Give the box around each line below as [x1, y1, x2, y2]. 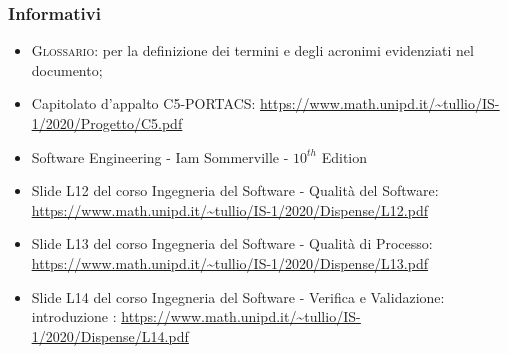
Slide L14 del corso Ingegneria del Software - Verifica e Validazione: [31, 286, 445, 307]
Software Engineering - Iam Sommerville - [31, 146, 289, 167]
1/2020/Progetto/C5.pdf [31, 113, 183, 133]
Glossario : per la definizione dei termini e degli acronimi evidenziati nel [31, 40, 474, 61]
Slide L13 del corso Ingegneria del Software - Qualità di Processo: [31, 233, 433, 254]
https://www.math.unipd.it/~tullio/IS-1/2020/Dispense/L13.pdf [31, 252, 429, 273]
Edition [321, 146, 368, 167]
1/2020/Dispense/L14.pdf [31, 325, 189, 346]
